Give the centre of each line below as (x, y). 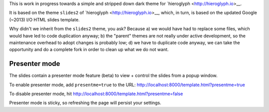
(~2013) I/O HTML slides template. (44, 19)
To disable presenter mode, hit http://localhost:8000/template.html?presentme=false (96, 94)
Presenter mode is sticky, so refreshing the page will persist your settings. (85, 103)
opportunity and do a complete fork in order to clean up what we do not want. (89, 50)
